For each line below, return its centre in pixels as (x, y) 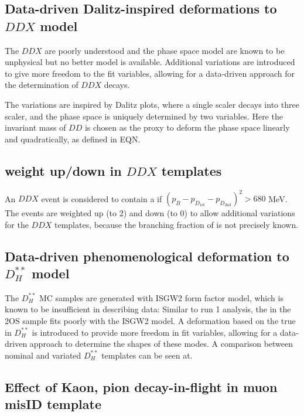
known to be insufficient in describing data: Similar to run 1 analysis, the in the (148, 309)
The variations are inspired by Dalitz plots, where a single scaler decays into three (152, 104)
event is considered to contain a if (102, 198)
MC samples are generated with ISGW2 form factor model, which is (161, 297)
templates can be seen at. (147, 355)
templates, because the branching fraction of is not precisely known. (176, 224)
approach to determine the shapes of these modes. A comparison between (161, 344)
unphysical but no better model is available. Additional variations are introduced (150, 62)
